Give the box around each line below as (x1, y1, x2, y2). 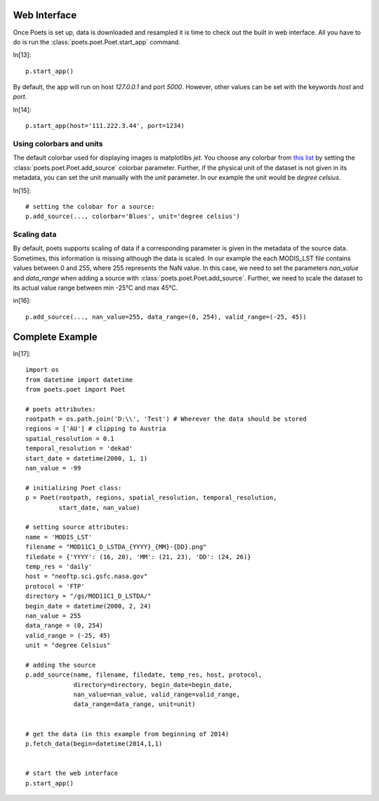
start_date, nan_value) (58, 504, 140, 511)
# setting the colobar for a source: (25, 203, 156, 210)
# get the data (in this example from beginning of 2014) (25, 730, 230, 738)
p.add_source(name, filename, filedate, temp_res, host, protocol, (25, 671, 262, 679)
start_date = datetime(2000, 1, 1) (25, 454, 148, 462)
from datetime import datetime (25, 376, 133, 383)
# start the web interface (25, 769, 119, 777)
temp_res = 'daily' (25, 563, 93, 570)
